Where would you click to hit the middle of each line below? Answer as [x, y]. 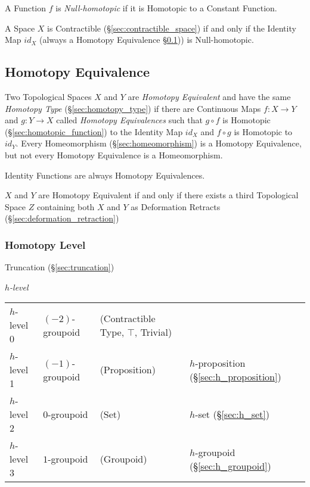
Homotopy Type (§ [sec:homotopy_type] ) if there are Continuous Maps [133, 108]
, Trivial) [153, 332]
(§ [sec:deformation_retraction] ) [62, 218]
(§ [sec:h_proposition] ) [235, 376]
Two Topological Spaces [48, 96]
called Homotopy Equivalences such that [129, 120]
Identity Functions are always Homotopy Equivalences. [105, 175]
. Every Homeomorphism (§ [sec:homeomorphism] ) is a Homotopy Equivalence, [159, 143]
